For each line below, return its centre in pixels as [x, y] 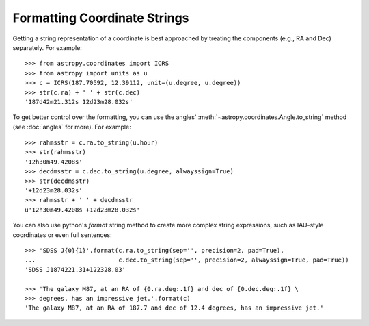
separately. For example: [47, 47]
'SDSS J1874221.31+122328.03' [76, 269]
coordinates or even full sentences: [62, 235]
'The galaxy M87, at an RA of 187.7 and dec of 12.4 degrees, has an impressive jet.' [174, 308]
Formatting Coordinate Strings [101, 18]
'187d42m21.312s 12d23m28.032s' [79, 102]
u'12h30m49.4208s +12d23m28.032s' [82, 210]
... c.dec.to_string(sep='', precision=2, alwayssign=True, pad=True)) [187, 260]
